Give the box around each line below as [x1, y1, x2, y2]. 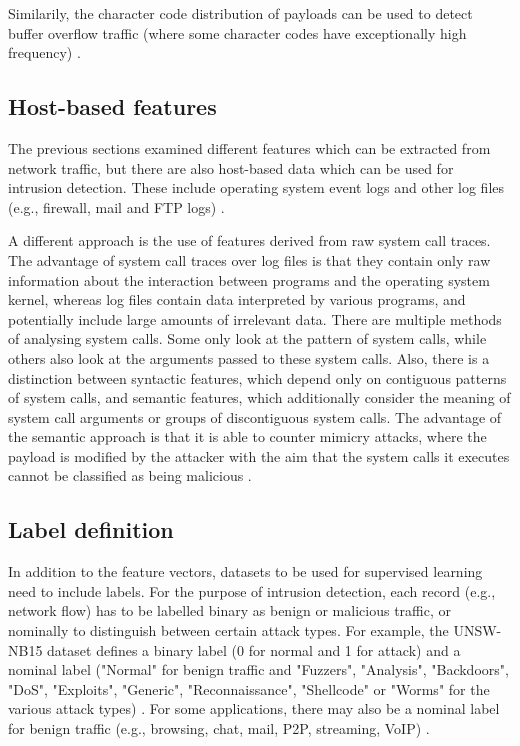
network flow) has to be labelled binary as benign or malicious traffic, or [8, 600, 451, 621]
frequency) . [8, 42, 81, 63]
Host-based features [8, 91, 217, 122]
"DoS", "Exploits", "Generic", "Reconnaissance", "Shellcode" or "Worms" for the [8, 678, 490, 699]
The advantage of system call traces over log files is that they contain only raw [8, 249, 491, 270]
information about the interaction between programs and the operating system [8, 269, 490, 290]
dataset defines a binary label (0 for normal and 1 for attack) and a [47, 639, 461, 660]
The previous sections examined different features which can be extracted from [8, 137, 491, 158]
